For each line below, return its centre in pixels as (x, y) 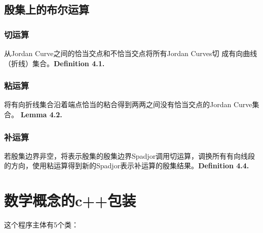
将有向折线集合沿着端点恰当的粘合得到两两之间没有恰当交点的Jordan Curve (128, 104)
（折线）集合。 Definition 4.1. (54, 63)
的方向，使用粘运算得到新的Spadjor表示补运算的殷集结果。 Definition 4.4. (127, 166)
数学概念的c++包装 (70, 200)
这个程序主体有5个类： (41, 225)
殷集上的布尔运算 (47, 9)
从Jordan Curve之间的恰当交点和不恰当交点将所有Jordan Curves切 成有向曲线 (131, 53)
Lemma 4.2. (41, 114)
